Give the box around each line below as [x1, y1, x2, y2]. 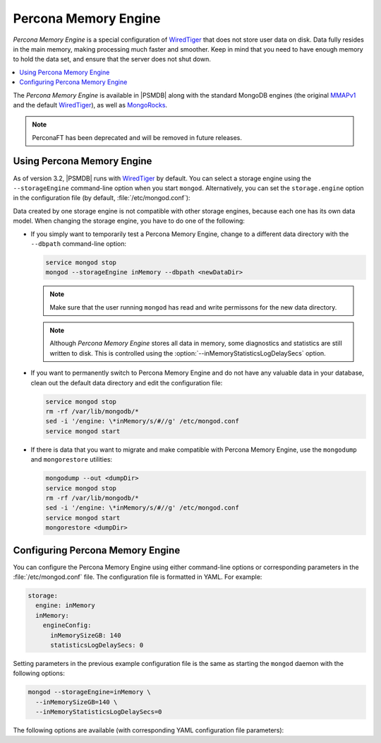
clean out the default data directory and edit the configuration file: [30, 378, 223, 387]
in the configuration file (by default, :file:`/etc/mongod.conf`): [13, 194, 190, 202]
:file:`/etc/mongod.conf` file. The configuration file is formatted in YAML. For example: [13, 573, 262, 581]
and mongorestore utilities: [30, 455, 113, 464]
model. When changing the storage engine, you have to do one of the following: [13, 216, 245, 226]
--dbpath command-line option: [30, 239, 127, 247]
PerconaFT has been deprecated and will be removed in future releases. [32, 133, 243, 141]
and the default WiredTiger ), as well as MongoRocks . [13, 100, 168, 109]
